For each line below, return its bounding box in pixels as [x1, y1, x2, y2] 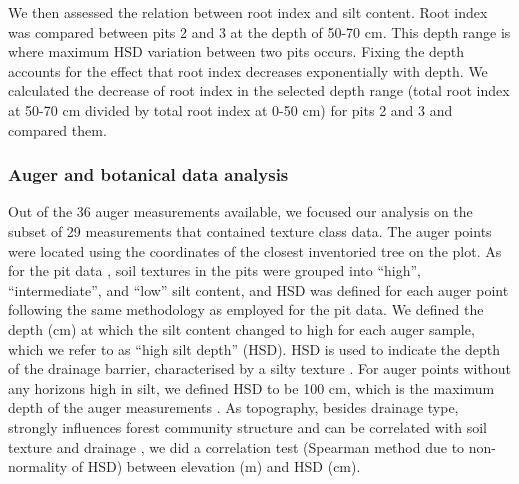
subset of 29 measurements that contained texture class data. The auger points [8, 220, 492, 241]
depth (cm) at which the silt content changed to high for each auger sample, [8, 318, 475, 339]
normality [8, 456, 68, 477]
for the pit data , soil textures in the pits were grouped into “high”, [8, 260, 422, 281]
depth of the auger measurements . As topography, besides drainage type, [8, 397, 459, 418]
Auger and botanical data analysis [8, 162, 289, 187]
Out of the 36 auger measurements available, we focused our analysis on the [8, 201, 473, 222]
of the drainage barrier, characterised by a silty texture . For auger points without [8, 358, 511, 379]
